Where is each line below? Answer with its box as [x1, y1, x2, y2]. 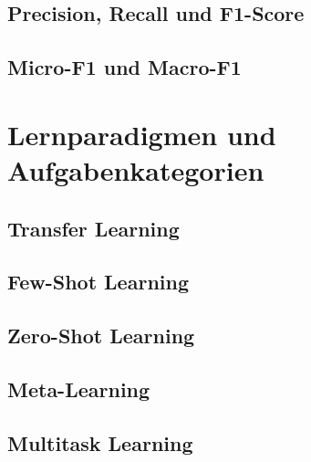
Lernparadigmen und [7, 115, 276, 152]
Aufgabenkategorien [7, 151, 264, 188]
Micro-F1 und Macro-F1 [7, 53, 242, 81]
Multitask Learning [7, 428, 193, 457]
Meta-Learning [7, 374, 150, 403]
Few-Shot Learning [7, 268, 189, 296]
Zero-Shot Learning [7, 321, 195, 350]
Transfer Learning [7, 214, 180, 242]
